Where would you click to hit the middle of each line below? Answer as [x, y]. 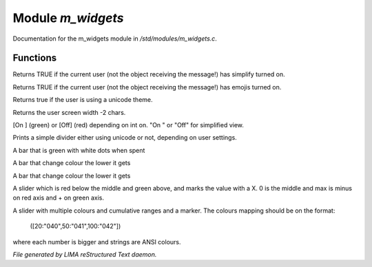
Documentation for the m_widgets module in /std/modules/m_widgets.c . [115, 39]
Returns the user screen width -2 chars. [69, 112]
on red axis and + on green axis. [59, 198]
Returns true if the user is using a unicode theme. [83, 100]
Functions [35, 58]
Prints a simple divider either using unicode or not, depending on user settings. [125, 138]
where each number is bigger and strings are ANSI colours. [97, 242]
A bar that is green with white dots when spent [79, 150]
